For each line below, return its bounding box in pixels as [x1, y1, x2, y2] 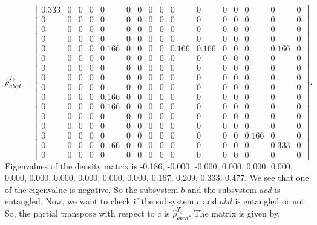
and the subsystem [187, 183, 257, 195]
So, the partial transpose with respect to [5, 206, 155, 219]
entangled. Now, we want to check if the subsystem [5, 195, 194, 207]
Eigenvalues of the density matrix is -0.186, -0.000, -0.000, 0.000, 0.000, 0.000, [5, 159, 293, 172]
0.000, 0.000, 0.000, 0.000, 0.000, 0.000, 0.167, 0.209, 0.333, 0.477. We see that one [5, 171, 309, 184]
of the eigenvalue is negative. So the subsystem [5, 183, 178, 195]
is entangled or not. [235, 195, 307, 207]
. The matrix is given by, [188, 206, 280, 219]
